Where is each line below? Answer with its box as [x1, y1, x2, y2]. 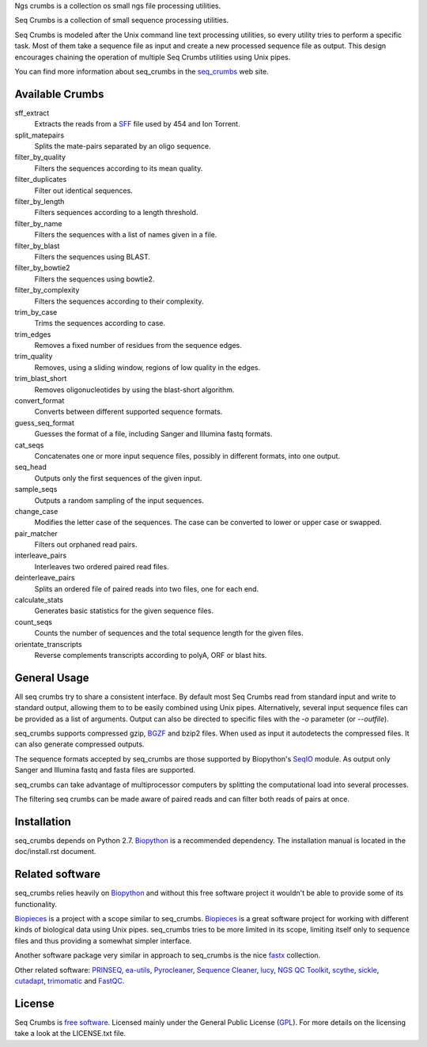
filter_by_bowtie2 [14, 263, 70, 273]
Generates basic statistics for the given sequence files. [34, 606, 213, 616]
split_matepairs [14, 130, 65, 140]
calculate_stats [14, 595, 63, 605]
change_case [14, 506, 59, 516]
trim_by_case [14, 307, 58, 316]
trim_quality [14, 352, 53, 361]
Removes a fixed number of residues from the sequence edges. [34, 341, 243, 350]
